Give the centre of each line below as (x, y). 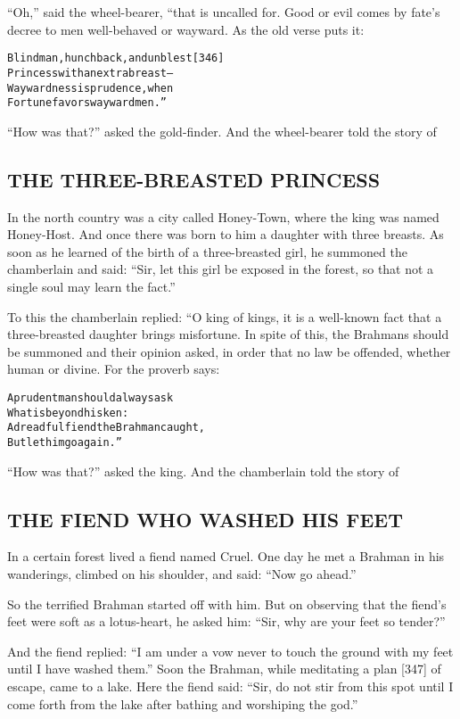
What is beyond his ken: (68, 413)
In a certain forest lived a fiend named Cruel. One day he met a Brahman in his (226, 556)
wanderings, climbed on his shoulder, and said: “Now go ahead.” (182, 573)
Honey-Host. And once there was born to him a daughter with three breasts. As (226, 234)
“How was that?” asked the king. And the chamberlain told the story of (203, 471)
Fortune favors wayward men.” (87, 103)
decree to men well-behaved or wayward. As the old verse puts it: (186, 29)
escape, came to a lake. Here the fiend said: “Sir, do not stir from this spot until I (230, 686)
